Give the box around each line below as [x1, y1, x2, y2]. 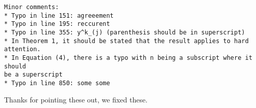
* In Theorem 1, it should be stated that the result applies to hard [4, 37, 249, 45]
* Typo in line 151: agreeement [4, 12, 114, 19]
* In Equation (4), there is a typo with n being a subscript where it [4, 54, 252, 61]
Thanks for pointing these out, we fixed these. [4, 94, 148, 104]
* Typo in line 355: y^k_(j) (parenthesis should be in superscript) [4, 28, 245, 36]
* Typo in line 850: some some [4, 79, 110, 87]
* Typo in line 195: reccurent [4, 20, 110, 28]
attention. [4, 46, 41, 53]
